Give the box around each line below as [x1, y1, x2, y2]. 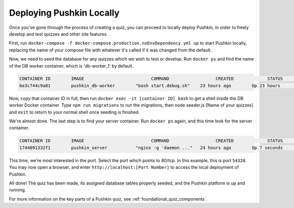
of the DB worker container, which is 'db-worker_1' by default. [9, 63, 134, 69]
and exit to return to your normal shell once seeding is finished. [9, 109, 140, 115]
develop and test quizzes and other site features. [9, 31, 108, 37]
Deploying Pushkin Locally [9, 7, 120, 18]
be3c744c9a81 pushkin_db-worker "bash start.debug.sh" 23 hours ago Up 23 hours [19, 83, 280, 88]
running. [9, 187, 26, 193]
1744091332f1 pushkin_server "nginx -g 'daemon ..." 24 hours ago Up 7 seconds [19, 145, 283, 150]
